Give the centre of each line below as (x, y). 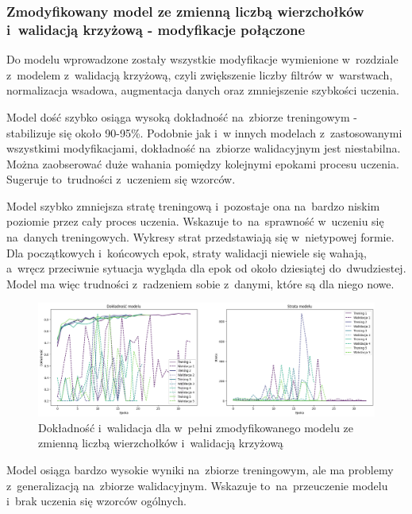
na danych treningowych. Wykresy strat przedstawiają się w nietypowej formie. (200, 237)
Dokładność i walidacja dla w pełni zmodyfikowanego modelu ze (196, 427)
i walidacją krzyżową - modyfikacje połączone (156, 29)
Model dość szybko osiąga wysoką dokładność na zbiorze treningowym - (182, 116)
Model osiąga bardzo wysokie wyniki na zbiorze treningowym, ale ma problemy (200, 470)
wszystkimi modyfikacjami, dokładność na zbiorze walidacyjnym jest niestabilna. (204, 148)
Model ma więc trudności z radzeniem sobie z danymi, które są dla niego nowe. (200, 283)
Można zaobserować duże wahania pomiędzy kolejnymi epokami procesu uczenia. (203, 163)
